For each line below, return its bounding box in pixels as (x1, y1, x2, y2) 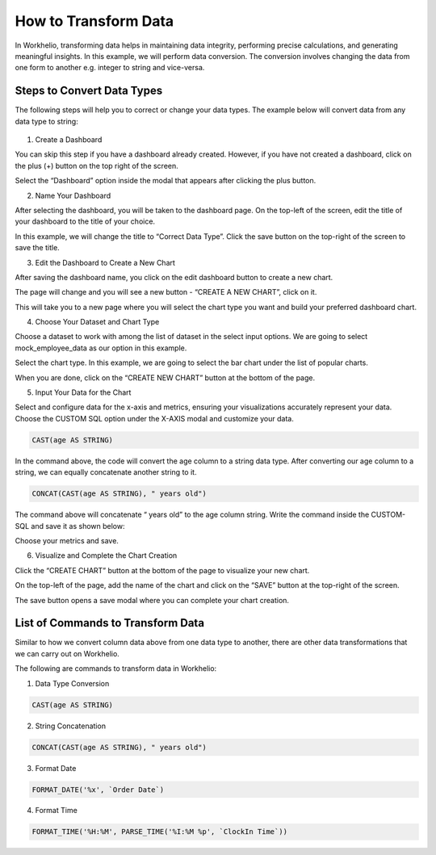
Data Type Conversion (35, 678, 110, 688)
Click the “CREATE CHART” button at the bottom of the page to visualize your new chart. (15, 565, 310, 575)
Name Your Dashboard (35, 191, 111, 200)
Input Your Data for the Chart (35, 388, 132, 397)
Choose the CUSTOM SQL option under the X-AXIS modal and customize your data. (15, 413, 294, 423)
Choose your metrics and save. (15, 535, 119, 545)
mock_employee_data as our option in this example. (15, 343, 187, 353)
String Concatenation (35, 721, 107, 731)
